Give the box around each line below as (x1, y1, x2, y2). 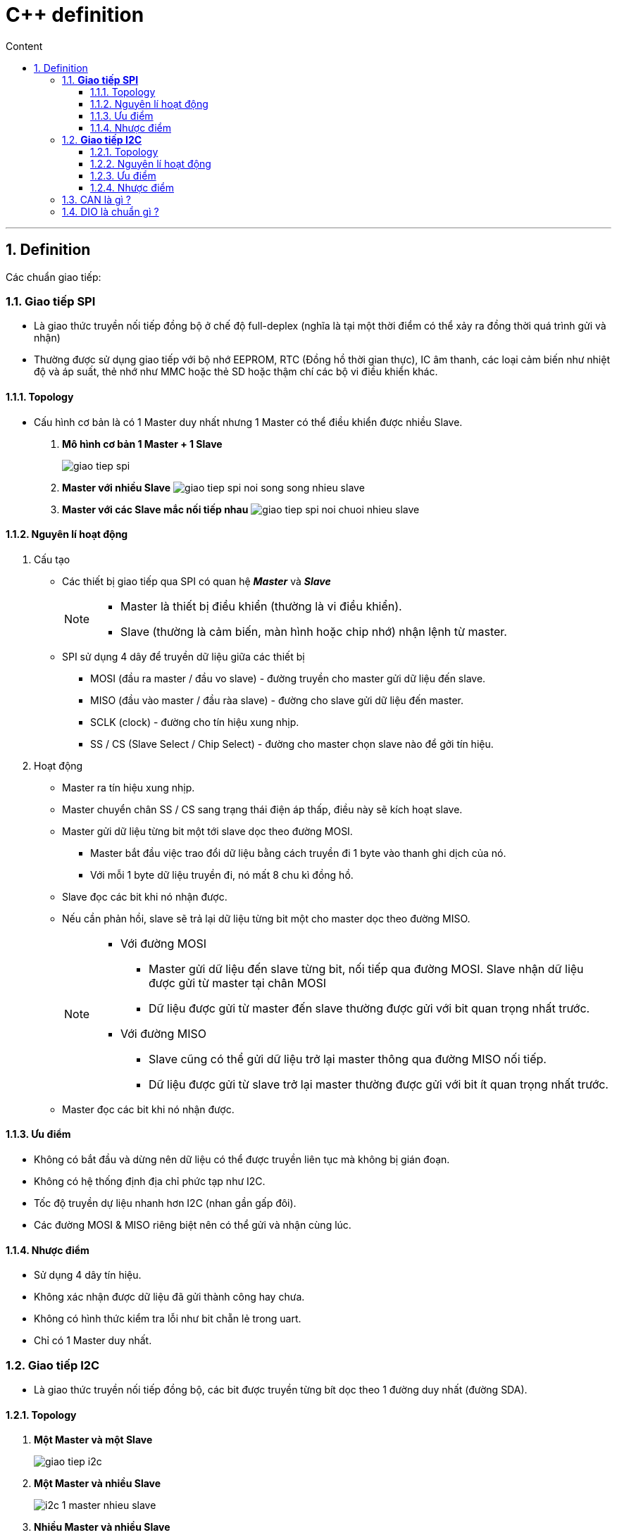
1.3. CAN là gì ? (62, 193, 132, 206)
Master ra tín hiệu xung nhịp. (62, 781, 195, 794)
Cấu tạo (34, 553, 70, 565)
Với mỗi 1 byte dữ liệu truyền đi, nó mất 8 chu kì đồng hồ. (90, 868, 354, 881)
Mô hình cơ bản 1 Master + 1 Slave (62, 437, 223, 450)
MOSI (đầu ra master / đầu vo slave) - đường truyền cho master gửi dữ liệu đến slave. (90, 672, 486, 684)
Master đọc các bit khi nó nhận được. (62, 1103, 235, 1115)
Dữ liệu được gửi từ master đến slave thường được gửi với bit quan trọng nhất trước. (149, 1001, 590, 1015)
